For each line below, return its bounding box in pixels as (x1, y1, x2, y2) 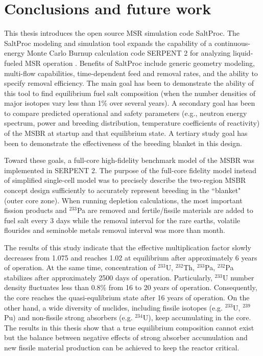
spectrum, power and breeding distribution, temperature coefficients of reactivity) (4, 117, 260, 128)
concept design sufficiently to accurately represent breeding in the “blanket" (4, 185, 241, 196)
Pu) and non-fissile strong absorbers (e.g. (4, 312, 133, 323)
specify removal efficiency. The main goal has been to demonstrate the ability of (4, 78, 254, 88)
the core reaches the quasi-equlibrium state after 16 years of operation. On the (4, 292, 250, 302)
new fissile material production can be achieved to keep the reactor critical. (4, 342, 240, 352)
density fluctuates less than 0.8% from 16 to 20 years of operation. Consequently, (4, 282, 257, 293)
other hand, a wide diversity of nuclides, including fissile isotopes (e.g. (4, 302, 223, 313)
